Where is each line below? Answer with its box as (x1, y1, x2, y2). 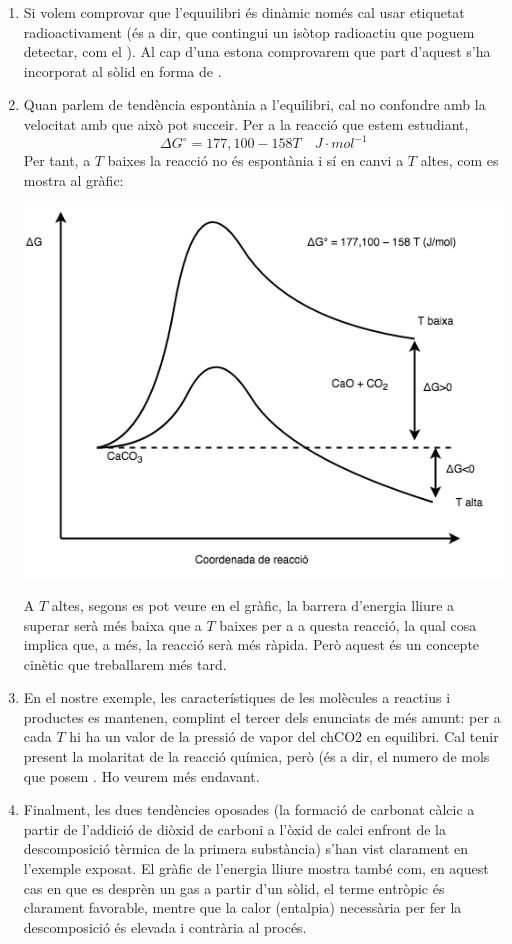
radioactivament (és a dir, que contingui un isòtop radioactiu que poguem (23, 21, 475, 42)
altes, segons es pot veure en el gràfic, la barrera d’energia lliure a (51, 594, 455, 615)
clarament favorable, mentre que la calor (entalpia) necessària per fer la (23, 897, 462, 918)
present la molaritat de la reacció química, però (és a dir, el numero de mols (23, 746, 490, 767)
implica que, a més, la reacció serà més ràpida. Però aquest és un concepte (23, 634, 480, 655)
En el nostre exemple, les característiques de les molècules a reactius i (23, 687, 451, 708)
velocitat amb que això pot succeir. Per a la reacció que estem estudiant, (23, 113, 469, 134)
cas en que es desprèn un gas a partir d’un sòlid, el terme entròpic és (23, 877, 445, 898)
